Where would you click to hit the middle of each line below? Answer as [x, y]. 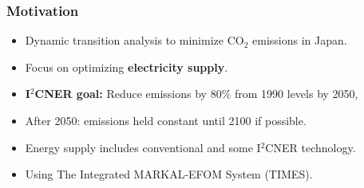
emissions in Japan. [300, 40]
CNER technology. [311, 147]
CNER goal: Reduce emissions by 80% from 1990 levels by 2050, [196, 94]
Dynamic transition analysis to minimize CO [135, 40]
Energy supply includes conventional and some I [143, 147]
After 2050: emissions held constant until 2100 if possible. [166, 120]
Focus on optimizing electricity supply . [127, 67]
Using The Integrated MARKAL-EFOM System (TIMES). [169, 174]
